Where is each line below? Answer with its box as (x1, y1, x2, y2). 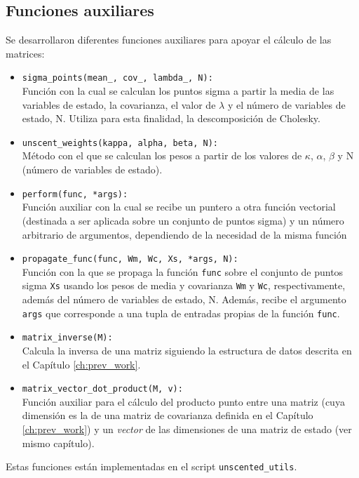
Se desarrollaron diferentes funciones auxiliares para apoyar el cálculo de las (6, 32, 332, 47)
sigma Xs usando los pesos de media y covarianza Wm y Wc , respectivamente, (22, 278, 346, 293)
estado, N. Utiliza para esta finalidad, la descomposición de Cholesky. (22, 111, 320, 126)
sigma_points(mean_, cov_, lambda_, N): (22, 73, 213, 84)
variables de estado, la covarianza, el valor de (22, 97, 216, 112)
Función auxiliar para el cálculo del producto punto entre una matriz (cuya (22, 394, 345, 409)
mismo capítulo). (22, 435, 95, 450)
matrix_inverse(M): (22, 333, 113, 343)
